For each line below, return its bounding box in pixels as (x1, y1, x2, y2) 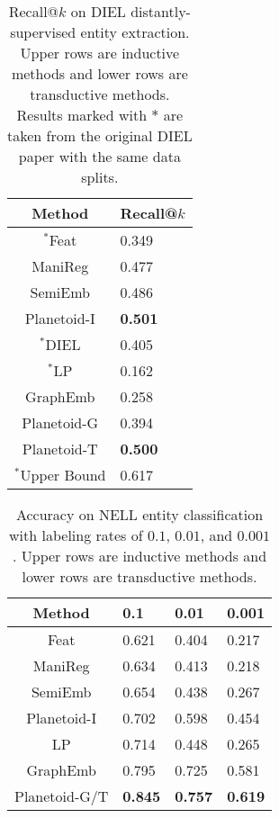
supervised (10, 22, 76, 42)
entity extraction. (80, 22, 190, 42)
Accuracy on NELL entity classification (15, 504, 264, 525)
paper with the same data (18, 146, 181, 166)
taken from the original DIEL (7, 125, 193, 146)
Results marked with (16, 104, 148, 125)
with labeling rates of (9, 525, 143, 545)
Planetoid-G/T (14, 786, 109, 806)
